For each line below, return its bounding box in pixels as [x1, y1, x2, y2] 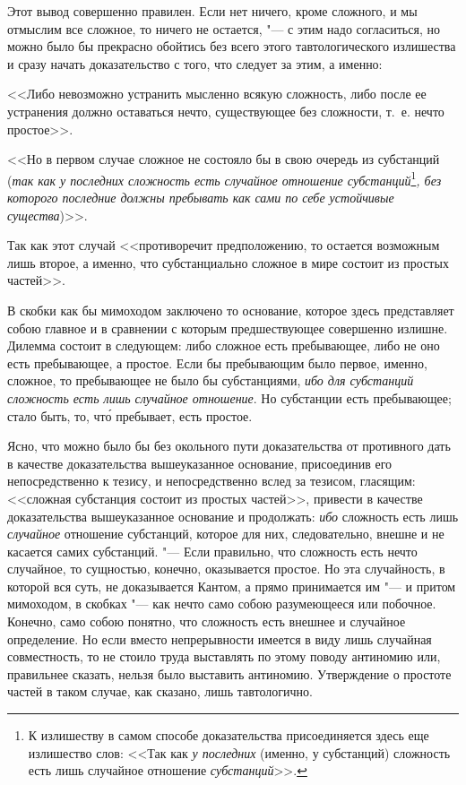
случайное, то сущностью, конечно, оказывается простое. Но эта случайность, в [7, 559, 445, 578]
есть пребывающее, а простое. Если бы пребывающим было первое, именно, [7, 353, 427, 372]
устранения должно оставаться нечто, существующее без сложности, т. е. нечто [7, 101, 444, 120]
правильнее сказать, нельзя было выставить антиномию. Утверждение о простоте [7, 664, 452, 683]
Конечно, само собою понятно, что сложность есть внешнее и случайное [7, 612, 406, 631]
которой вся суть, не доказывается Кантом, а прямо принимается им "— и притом [7, 576, 456, 595]
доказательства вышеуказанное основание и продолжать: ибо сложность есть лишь [7, 506, 459, 525]
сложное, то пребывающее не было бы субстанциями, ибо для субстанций [7, 371, 414, 390]
